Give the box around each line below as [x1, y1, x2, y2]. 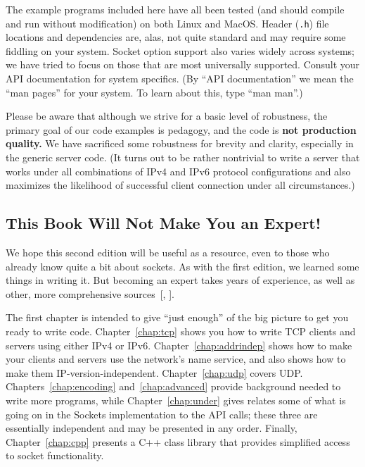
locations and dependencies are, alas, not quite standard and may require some [6, 30, 346, 44]
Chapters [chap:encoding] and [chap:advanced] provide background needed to [6, 379, 341, 394]
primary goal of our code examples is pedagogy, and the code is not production [6, 122, 357, 137]
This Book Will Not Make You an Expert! [6, 212, 321, 234]
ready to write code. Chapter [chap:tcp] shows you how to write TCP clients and [6, 323, 356, 338]
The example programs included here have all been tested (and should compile [6, 2, 345, 16]
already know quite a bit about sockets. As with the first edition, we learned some [6, 259, 359, 273]
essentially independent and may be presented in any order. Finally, [6, 421, 297, 435]
